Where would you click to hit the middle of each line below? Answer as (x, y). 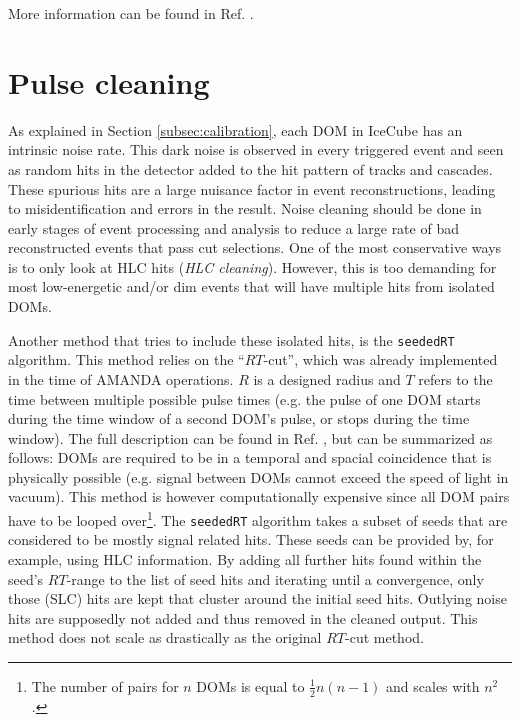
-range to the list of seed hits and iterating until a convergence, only (275, 578)
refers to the (455, 378)
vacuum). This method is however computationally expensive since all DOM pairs (259, 496)
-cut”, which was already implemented (380, 359)
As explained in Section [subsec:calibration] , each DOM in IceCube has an (235, 129)
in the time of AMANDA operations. (121, 378)
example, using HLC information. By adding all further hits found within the (245, 558)
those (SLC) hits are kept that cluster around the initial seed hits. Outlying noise (257, 598)
